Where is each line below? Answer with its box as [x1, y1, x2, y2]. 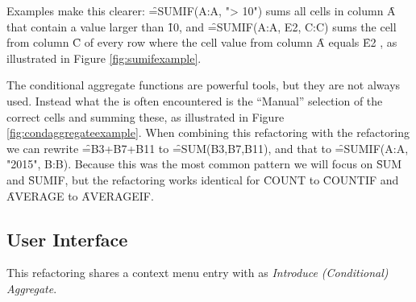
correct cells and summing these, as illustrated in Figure [6, 108, 285, 125]
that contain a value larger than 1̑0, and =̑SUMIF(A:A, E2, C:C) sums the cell [6, 18, 397, 35]
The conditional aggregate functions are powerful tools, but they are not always [6, 77, 401, 93]
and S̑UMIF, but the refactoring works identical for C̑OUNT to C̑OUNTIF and [6, 171, 399, 188]
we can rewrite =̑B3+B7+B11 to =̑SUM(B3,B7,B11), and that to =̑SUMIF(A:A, [6, 139, 409, 156]
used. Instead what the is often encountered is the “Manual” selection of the [6, 92, 383, 109]
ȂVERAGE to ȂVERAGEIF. [6, 187, 154, 204]
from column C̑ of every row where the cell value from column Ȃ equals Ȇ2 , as [6, 34, 397, 51]
